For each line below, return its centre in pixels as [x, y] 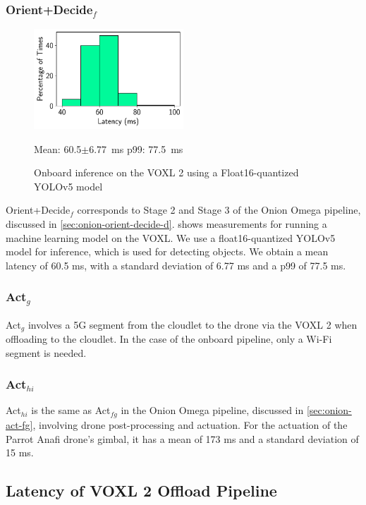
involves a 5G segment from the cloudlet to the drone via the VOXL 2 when [193, 324]
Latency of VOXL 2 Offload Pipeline [141, 491]
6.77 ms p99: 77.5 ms [136, 148]
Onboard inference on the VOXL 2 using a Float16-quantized [166, 172]
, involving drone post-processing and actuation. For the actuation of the [190, 424]
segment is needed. [46, 352]
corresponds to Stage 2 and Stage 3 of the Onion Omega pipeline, [219, 210]
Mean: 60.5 [58, 148]
